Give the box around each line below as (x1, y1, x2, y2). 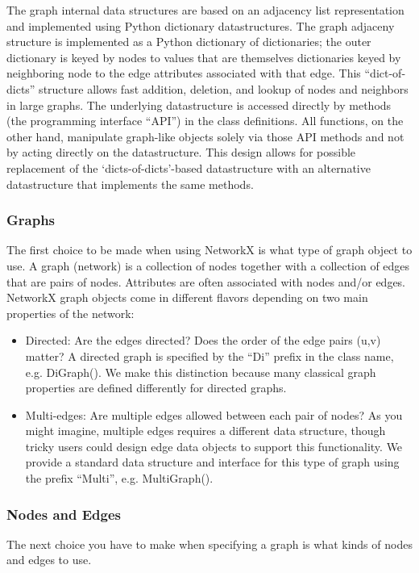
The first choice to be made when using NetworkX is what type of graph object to (6, 241, 413, 258)
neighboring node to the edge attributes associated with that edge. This (6, 65, 361, 82)
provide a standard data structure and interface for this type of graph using (25, 454, 400, 471)
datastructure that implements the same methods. (6, 175, 254, 192)
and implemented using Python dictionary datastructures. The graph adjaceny (6, 17, 395, 34)
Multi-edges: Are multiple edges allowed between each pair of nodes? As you (25, 406, 403, 423)
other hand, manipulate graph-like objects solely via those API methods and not (6, 128, 404, 144)
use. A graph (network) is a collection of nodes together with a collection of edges (6, 257, 410, 274)
